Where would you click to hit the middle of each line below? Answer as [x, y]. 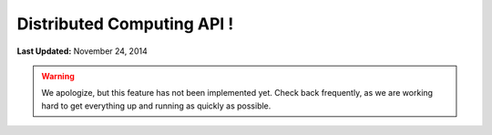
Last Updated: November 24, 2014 [82, 51]
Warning [58, 76]
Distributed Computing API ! [125, 24]
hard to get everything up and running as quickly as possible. [156, 106]
